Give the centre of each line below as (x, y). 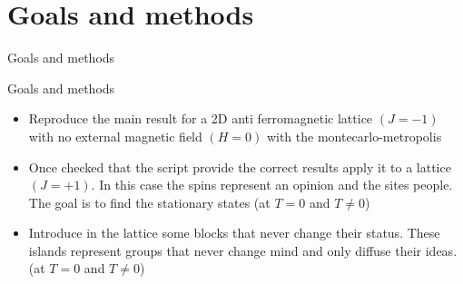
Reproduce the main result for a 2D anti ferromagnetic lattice (201, 118)
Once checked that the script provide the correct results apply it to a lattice (240, 166)
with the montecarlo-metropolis (354, 136)
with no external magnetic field (115, 136)
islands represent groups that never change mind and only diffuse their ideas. (243, 250)
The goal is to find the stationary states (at (149, 202)
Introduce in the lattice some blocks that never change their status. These (234, 233)
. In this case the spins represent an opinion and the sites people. (272, 185)
